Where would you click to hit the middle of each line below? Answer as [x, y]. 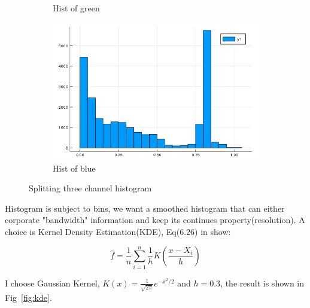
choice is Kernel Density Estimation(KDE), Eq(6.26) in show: [118, 231]
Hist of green [76, 8]
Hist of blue [74, 168]
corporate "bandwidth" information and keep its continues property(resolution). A [155, 220]
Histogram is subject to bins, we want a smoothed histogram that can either [145, 208]
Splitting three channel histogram [90, 188]
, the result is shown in [262, 283]
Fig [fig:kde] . [28, 297]
